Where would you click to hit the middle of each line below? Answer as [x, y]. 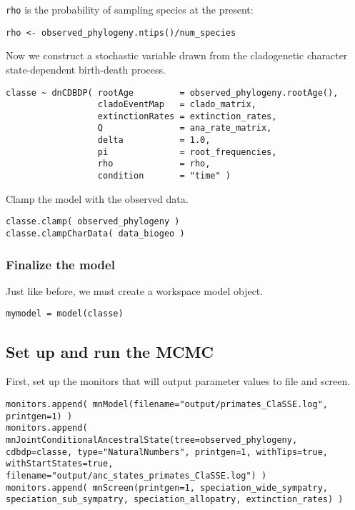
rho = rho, [154, 164]
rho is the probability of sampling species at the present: [130, 9]
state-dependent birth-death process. [86, 69]
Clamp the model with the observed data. [97, 198]
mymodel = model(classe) [65, 314]
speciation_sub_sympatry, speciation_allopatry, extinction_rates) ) [175, 500]
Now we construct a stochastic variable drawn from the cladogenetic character [177, 55]
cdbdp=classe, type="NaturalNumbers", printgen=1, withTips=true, [167, 452]
